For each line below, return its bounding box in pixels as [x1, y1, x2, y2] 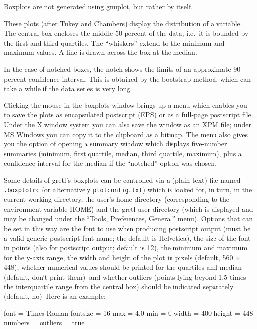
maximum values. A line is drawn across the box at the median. [4, 47, 197, 57]
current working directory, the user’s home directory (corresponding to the [4, 194, 230, 204]
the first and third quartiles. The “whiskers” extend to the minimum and [4, 37, 225, 47]
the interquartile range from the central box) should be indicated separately [4, 281, 234, 291]
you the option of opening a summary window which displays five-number [4, 139, 227, 149]
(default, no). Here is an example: [4, 291, 106, 301]
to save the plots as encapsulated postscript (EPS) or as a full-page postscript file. [4, 109, 253, 120]
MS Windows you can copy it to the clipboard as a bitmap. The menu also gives [4, 129, 248, 139]
